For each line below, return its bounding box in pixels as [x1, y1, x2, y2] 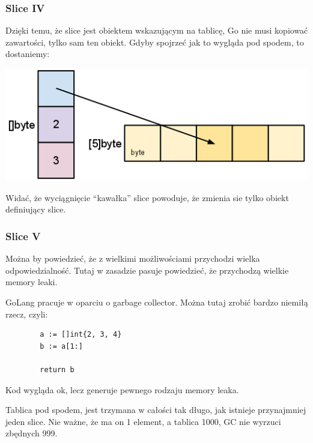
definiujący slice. [5, 203, 66, 215]
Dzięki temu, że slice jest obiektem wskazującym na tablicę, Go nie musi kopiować [5, 24, 308, 37]
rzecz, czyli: [5, 307, 48, 320]
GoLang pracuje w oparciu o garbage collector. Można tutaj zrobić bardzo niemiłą [5, 295, 308, 308]
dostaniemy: [5, 47, 50, 60]
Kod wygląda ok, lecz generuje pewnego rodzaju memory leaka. [5, 383, 239, 396]
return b [40, 365, 74, 374]
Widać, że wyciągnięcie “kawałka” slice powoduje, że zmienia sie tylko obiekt [5, 191, 289, 203]
